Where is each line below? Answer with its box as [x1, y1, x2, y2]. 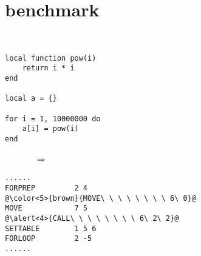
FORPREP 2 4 [5, 183, 88, 192]
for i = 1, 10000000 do [5, 114, 101, 123]
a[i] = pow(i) [22, 124, 79, 133]
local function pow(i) [5, 53, 97, 62]
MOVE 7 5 [5, 204, 88, 213]
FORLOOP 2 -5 [5, 234, 92, 243]
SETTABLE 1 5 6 [5, 224, 97, 233]
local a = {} [5, 94, 57, 103]
